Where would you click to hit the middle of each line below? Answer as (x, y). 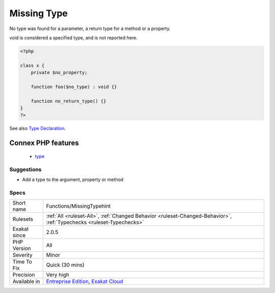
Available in (26, 281)
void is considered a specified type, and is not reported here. (73, 38)
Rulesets (23, 219)
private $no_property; (59, 73)
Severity (22, 255)
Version (22, 248)
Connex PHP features (44, 143)
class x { (32, 65)
